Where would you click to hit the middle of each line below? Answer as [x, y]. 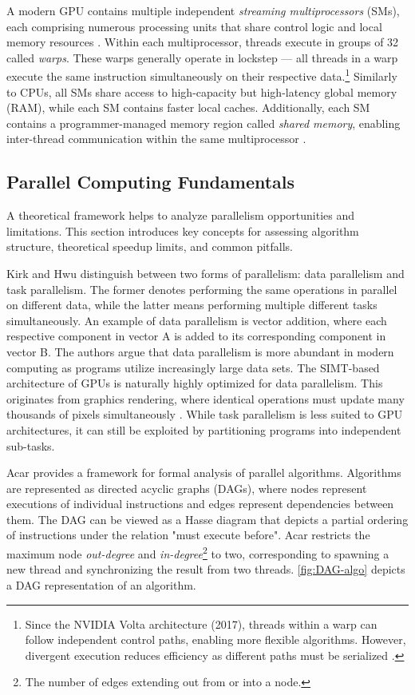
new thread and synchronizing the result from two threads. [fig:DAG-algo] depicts [206, 569]
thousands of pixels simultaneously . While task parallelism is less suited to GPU [205, 414]
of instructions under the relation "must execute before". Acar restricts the [188, 535]
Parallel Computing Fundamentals [151, 182]
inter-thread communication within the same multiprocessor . [156, 139]
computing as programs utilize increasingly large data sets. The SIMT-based [193, 367]
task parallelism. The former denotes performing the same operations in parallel [202, 289]
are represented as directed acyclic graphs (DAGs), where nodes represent [187, 488]
